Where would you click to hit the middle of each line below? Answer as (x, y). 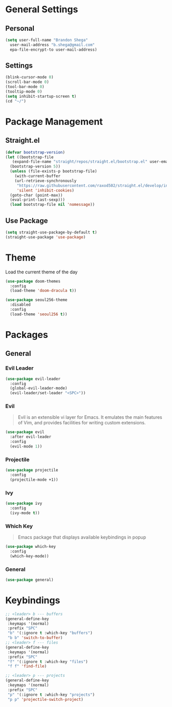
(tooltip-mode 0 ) (24, 92)
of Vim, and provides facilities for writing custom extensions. (82, 423)
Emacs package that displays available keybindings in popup (82, 537)
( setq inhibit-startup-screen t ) (41, 96)
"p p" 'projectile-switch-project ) (45, 699)
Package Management (54, 122)
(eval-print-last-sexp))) (38, 200)
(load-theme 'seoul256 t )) (39, 314)
